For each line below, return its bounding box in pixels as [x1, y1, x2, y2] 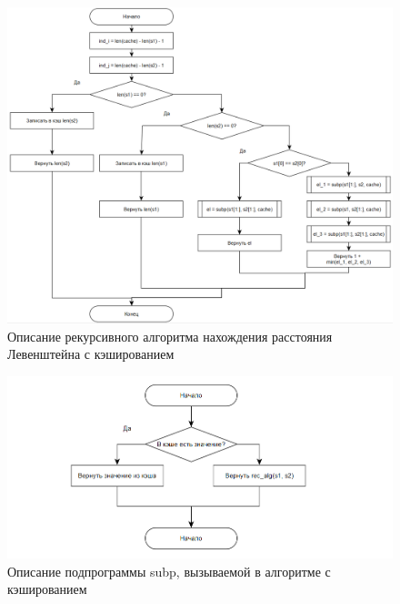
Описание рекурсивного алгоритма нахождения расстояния [7, 326, 333, 345]
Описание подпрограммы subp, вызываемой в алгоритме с [7, 561, 331, 580]
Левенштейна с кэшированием [7, 344, 175, 363]
